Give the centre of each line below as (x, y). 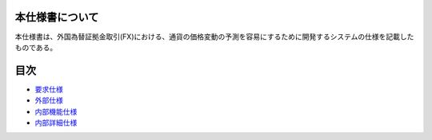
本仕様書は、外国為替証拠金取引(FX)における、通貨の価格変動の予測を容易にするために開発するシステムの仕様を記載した (214, 37)
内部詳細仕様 (56, 122)
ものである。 (36, 47)
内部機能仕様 (56, 111)
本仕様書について (57, 17)
